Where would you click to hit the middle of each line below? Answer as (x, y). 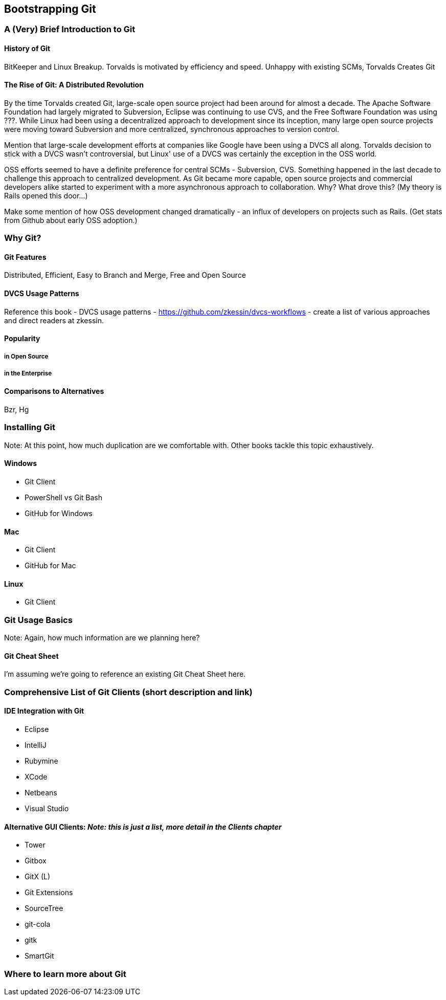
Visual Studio (47, 809)
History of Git (27, 49)
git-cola (38, 924)
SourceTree (44, 908)
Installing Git (30, 427)
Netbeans (41, 793)
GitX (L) (38, 877)
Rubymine (41, 761)
